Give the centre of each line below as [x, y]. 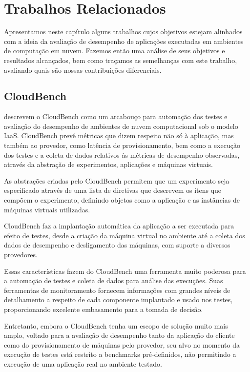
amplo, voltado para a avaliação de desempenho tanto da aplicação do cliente [119, 335]
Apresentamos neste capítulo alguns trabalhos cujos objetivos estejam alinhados [123, 31]
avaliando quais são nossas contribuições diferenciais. [83, 70]
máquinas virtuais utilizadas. [47, 209]
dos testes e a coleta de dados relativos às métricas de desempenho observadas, [122, 155]
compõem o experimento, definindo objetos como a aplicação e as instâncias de [122, 200]
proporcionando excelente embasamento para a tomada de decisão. [104, 309]
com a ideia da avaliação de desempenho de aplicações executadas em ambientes [124, 41]
